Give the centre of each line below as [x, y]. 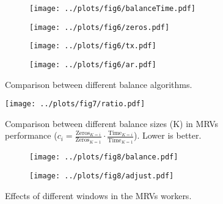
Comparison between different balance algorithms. [99, 84]
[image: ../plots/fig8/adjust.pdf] [102, 176]
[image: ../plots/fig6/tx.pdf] [93, 46]
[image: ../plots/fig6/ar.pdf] [93, 64]
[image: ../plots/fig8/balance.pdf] [104, 157]
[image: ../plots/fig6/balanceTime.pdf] [113, 9]
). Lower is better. [168, 135]
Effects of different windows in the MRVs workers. [98, 195]
